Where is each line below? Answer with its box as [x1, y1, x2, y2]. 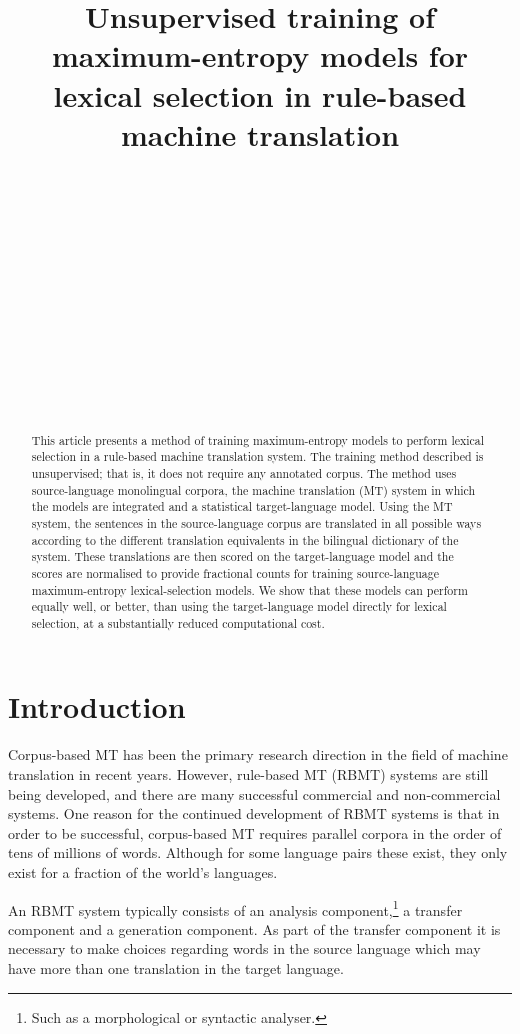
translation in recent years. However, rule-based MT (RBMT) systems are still [8, 764, 489, 785]
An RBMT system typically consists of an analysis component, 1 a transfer [8, 896, 463, 920]
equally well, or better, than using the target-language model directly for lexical [31, 598, 447, 615]
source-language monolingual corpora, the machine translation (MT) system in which [31, 481, 476, 498]
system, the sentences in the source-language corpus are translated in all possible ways [31, 514, 482, 531]
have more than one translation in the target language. [8, 958, 344, 979]
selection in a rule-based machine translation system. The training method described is [31, 448, 484, 465]
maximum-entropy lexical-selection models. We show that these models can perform [31, 581, 468, 598]
